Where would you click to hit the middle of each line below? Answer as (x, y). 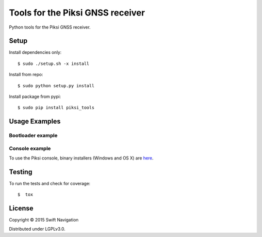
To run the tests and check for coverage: (50, 184)
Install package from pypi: (35, 96)
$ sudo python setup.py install (56, 86)
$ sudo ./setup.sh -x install (54, 63)
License (21, 208)
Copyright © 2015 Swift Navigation (44, 220)
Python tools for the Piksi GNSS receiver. (50, 27)
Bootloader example (33, 136)
